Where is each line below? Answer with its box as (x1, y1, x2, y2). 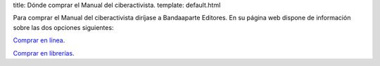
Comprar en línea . (13, 36, 65, 44)
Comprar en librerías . (13, 49, 75, 57)
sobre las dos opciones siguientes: (13, 23, 114, 31)
